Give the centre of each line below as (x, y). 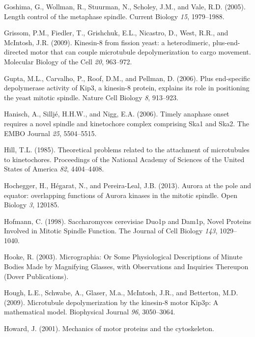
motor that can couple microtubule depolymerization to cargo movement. (141, 52)
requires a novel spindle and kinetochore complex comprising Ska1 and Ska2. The (127, 123)
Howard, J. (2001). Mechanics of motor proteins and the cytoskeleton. (109, 328)
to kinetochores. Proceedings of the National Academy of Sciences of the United (124, 159)
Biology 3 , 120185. (32, 205)
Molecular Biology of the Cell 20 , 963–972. (68, 61)
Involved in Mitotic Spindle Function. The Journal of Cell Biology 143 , (111, 231)
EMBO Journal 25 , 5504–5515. (50, 133)
